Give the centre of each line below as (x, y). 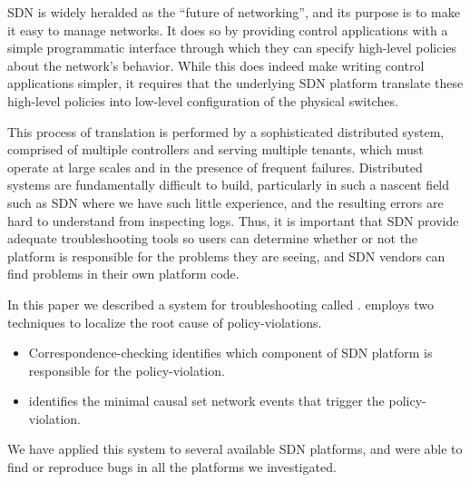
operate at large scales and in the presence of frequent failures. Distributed (215, 167)
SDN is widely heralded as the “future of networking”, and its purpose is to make (234, 12)
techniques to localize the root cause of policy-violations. (165, 322)
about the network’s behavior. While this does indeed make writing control (216, 65)
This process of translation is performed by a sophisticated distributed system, (226, 131)
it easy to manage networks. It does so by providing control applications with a (228, 30)
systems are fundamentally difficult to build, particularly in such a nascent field (229, 185)
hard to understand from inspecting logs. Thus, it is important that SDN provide (233, 220)
